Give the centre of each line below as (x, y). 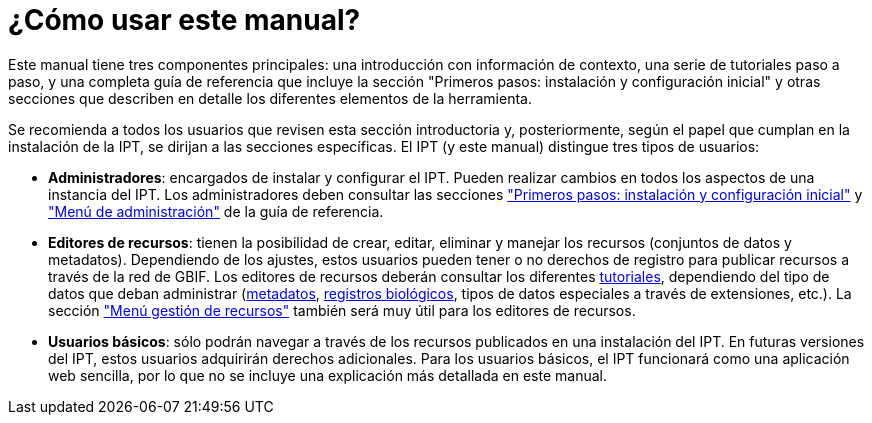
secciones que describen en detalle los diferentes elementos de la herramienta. (270, 98)
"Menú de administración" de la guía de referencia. (216, 211)
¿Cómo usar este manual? (184, 20)
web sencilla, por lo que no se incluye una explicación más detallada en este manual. (327, 375)
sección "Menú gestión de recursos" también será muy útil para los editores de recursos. (342, 310)
